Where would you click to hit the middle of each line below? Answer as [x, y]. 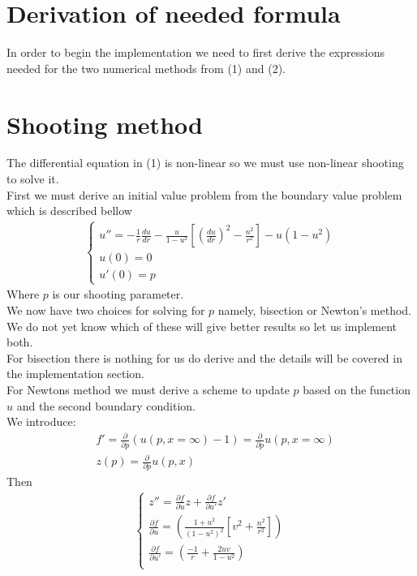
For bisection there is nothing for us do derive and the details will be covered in [204, 357]
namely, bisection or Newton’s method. [314, 310]
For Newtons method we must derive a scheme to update [148, 389]
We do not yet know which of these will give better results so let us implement [202, 326]
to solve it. [33, 179]
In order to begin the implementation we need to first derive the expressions [196, 52]
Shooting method [105, 124]
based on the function [357, 389]
